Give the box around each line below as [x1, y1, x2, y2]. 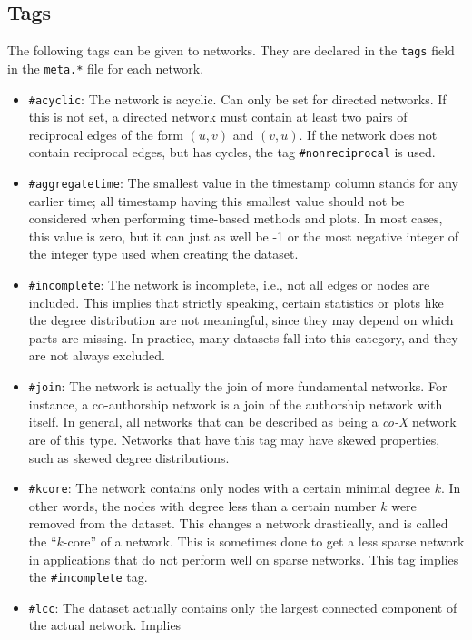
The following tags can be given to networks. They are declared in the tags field [7, 41, 455, 60]
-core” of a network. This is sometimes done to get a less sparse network [63, 531, 465, 550]
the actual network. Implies [28, 615, 182, 635]
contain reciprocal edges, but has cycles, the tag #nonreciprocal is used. [28, 143, 436, 162]
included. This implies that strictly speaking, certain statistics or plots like [28, 292, 444, 311]
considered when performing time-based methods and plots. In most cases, [28, 209, 443, 228]
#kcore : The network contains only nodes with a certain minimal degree [28, 478, 431, 497]
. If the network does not [299, 124, 438, 143]
